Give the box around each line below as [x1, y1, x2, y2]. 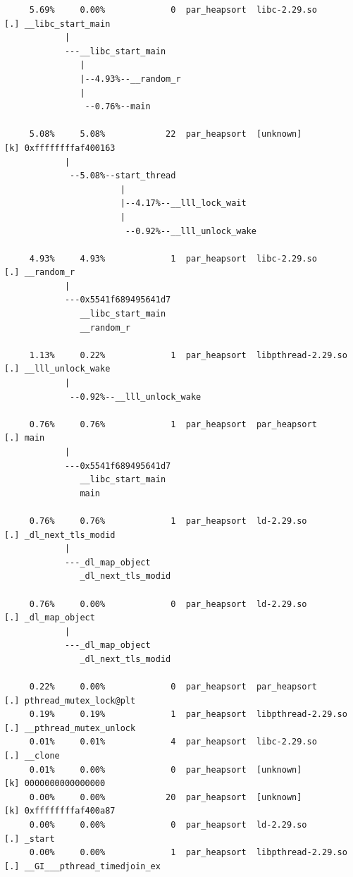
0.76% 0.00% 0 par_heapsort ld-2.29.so [29, 599, 307, 609]
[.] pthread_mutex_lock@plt [4, 695, 136, 706]
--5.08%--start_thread [70, 171, 176, 181]
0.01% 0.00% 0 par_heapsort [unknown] [29, 764, 302, 775]
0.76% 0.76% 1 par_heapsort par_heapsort [29, 419, 317, 429]
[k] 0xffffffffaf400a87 [4, 806, 116, 816]
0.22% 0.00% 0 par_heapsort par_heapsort [29, 682, 317, 692]
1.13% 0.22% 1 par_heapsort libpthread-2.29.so [29, 350, 347, 360]
